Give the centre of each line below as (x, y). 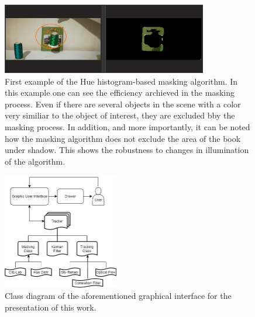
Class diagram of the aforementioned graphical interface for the (118, 296)
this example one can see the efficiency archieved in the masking (120, 93)
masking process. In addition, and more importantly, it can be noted (127, 127)
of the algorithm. (35, 161)
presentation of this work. (51, 307)
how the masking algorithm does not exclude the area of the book (123, 138)
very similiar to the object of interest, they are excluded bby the (120, 115)
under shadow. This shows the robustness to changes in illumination (127, 150)
